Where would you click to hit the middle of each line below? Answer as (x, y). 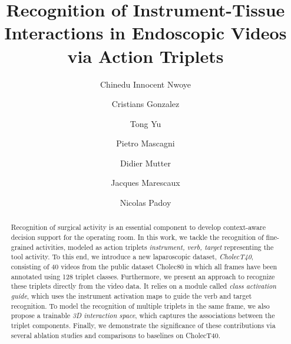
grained (22, 247)
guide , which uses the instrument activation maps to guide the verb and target (131, 296)
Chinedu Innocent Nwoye (145, 84)
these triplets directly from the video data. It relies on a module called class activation (143, 286)
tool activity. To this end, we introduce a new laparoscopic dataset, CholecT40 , (132, 257)
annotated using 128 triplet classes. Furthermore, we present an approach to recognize (143, 276)
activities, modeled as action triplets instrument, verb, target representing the (155, 247)
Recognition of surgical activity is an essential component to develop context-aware (138, 227)
